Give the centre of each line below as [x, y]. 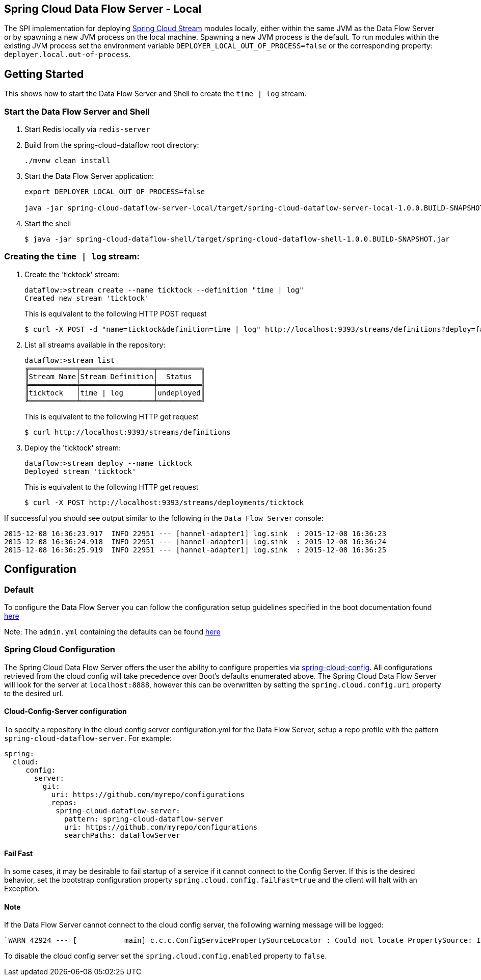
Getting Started [44, 74]
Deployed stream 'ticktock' [81, 471]
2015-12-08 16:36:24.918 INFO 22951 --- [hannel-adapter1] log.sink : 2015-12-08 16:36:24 [195, 541]
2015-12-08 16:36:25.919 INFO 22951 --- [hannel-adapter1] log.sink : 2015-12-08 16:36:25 [195, 550]
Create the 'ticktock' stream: [72, 274]
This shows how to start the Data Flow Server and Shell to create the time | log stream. [155, 94]
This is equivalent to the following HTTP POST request [116, 313]
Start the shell [48, 224]
